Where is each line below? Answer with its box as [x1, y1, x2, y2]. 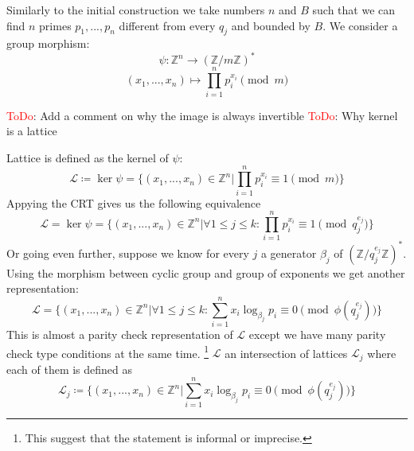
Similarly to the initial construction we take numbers [6, 2, 265, 17]
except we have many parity [248, 326, 386, 343]
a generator [260, 244, 317, 261]
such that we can [312, 2, 396, 17]
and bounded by [231, 17, 310, 33]
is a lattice [6, 122, 57, 139]
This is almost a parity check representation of [6, 326, 233, 343]
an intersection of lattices [225, 344, 348, 361]
